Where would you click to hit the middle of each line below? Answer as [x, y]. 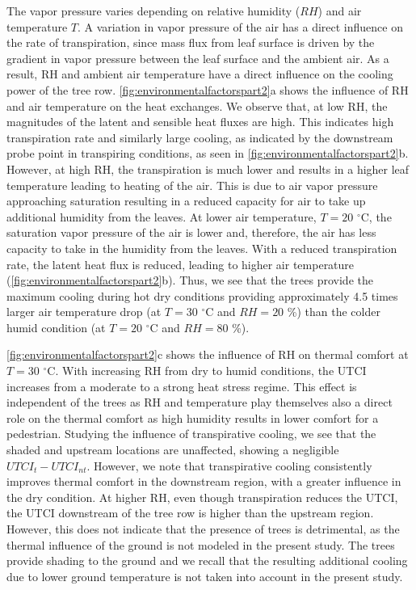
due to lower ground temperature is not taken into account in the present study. [205, 576]
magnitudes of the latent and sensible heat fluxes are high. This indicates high [200, 122]
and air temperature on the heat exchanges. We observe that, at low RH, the [197, 105]
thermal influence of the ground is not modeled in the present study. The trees [201, 544]
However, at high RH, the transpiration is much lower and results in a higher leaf [208, 169]
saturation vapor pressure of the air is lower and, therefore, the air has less [191, 232]
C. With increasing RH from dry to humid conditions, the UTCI [207, 371]
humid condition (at [56, 327]
